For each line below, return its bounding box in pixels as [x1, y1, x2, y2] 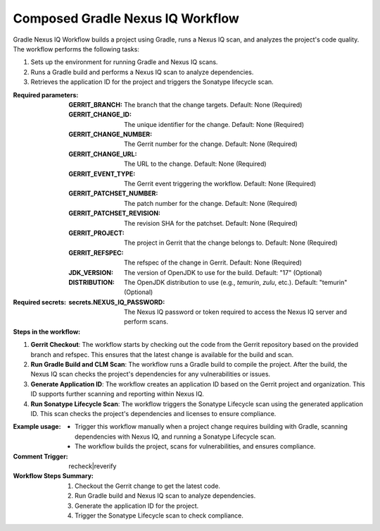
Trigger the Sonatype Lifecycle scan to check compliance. [75, 511, 244, 520]
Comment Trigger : [13, 452, 68, 460]
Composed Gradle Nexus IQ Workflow [13, 11, 239, 26]
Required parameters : [13, 90, 79, 99]
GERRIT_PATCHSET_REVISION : [68, 209, 161, 218]
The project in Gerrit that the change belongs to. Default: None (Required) [124, 238, 338, 247]
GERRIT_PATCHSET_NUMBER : [68, 189, 158, 197]
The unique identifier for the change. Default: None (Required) [124, 120, 305, 128]
